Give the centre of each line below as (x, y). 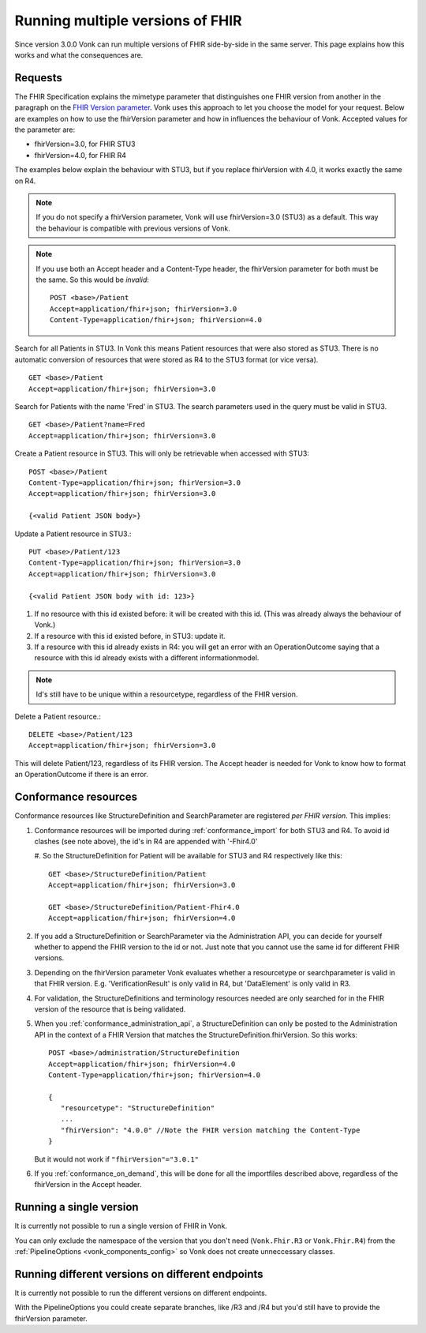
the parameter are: (45, 130)
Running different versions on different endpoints (139, 1274)
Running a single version (77, 1207)
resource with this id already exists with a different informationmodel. (147, 658)
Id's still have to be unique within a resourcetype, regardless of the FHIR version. (167, 694)
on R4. (25, 181)
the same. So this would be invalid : (93, 280)
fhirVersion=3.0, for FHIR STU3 (85, 144)
